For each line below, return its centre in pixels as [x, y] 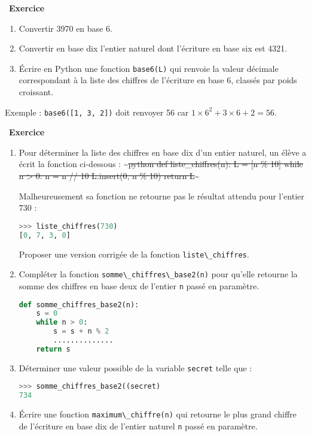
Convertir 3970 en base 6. [65, 28]
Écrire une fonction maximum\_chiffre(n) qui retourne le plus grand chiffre [158, 414]
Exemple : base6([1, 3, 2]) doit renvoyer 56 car [97, 112]
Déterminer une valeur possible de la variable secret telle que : [135, 367]
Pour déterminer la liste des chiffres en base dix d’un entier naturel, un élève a [163, 152]
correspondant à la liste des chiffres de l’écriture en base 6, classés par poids [158, 80]
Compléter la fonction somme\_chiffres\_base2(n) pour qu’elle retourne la [158, 274]
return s [53, 349]
